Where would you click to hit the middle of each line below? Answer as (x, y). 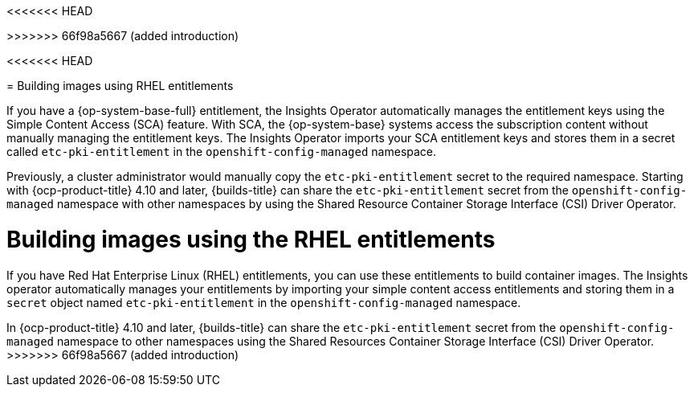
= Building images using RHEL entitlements (120, 86)
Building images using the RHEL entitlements (251, 239)
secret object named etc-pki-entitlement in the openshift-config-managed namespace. (264, 302)
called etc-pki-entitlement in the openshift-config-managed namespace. (222, 151)
